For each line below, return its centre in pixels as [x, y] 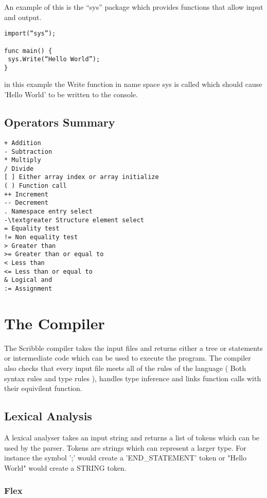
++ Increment [26, 194]
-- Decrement [26, 203]
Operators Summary [60, 122]
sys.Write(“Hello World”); [54, 59]
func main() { [28, 51]
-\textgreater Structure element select [74, 220]
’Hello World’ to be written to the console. [71, 94]
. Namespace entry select [48, 212]
